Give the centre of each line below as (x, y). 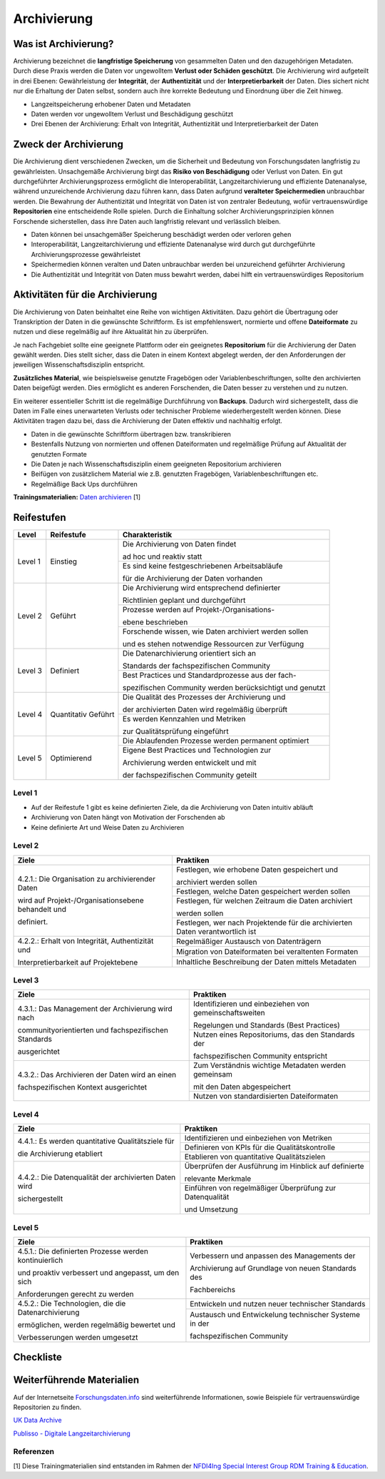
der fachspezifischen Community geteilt (190, 776)
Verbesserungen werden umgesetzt (78, 1337)
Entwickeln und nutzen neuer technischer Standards (278, 1303)
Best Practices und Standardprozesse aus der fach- (209, 676)
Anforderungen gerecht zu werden (76, 1294)
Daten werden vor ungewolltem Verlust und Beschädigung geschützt (132, 114)
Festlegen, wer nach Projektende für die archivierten (264, 923)
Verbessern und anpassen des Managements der (273, 1256)
